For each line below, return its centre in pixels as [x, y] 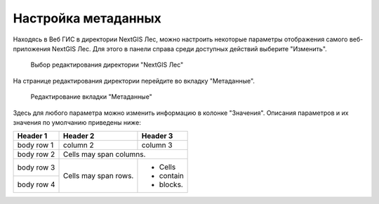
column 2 [78, 145]
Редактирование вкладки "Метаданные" [91, 97]
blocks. [171, 184]
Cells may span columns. [104, 154]
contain [171, 176]
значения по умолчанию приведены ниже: [77, 122]
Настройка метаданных [87, 18]
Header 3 [157, 136]
